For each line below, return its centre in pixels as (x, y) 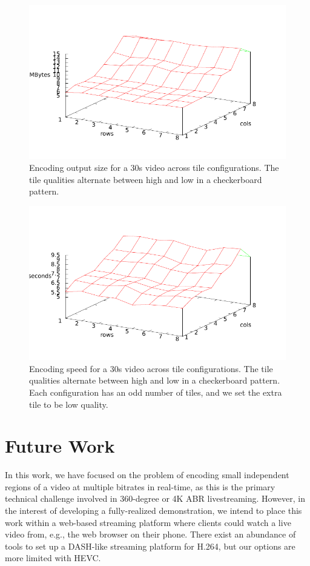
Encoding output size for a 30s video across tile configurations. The (154, 167)
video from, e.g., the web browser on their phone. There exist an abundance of (150, 534)
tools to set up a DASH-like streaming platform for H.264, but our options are (150, 546)
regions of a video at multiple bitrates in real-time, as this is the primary (140, 486)
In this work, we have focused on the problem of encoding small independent (147, 475)
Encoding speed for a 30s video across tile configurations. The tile (151, 368)
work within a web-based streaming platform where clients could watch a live (148, 522)
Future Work (60, 446)
